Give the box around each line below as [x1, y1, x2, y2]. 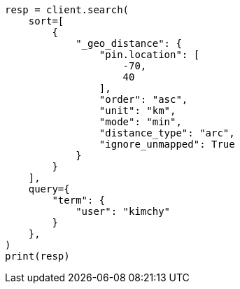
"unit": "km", [99, 105, 176, 116]
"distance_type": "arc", [99, 127, 235, 139]
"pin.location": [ [99, 49, 200, 60]
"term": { [52, 195, 106, 206]
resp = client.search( [5, 4, 129, 15]
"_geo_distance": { [76, 38, 182, 49]
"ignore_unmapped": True [99, 139, 235, 150]
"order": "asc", [99, 94, 188, 105]
